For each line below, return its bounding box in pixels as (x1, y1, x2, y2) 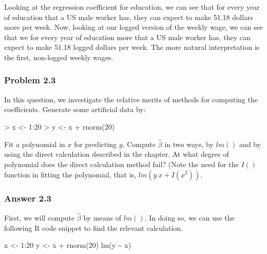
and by (239, 138, 261, 149)
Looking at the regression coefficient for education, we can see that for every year (4, 2, 260, 12)
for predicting (74, 138, 117, 149)
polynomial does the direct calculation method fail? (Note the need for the (4, 158, 239, 169)
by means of (83, 212, 122, 223)
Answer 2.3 (4, 192, 51, 205)
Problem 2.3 (4, 74, 56, 86)
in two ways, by (164, 138, 214, 149)
